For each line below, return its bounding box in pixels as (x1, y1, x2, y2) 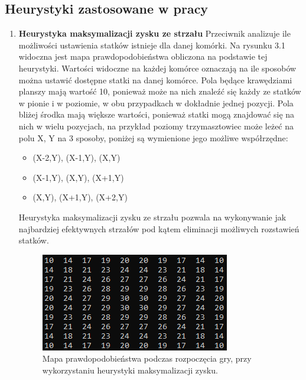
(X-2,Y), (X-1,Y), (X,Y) (32, 151, 121, 164)
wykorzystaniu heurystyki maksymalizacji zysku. (42, 363, 218, 376)
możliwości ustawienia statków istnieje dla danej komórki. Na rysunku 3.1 (18, 38, 285, 51)
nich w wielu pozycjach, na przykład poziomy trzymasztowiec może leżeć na (18, 119, 294, 132)
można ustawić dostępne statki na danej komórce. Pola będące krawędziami (18, 73, 292, 86)
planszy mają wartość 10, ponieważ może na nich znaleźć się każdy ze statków (18, 85, 301, 98)
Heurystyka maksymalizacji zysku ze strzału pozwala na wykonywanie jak (18, 210, 287, 223)
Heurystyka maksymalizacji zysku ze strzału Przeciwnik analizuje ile (18, 27, 291, 40)
